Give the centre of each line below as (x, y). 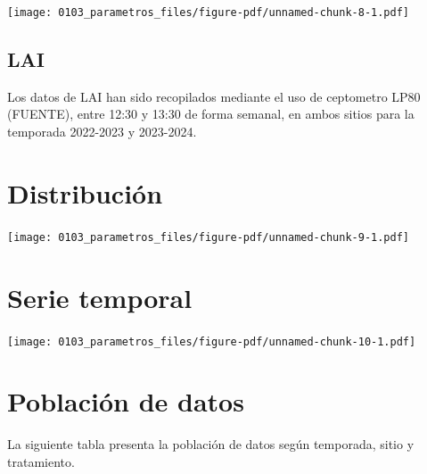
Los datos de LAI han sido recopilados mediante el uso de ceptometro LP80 (214, 96)
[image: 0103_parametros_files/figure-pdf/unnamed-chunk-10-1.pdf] (212, 341)
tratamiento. (41, 461)
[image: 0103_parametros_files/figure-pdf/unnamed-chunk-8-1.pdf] (209, 12)
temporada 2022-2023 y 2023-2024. (102, 132)
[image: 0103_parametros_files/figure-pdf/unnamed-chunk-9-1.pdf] (209, 237)
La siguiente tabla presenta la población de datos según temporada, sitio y (211, 444)
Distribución (85, 192)
